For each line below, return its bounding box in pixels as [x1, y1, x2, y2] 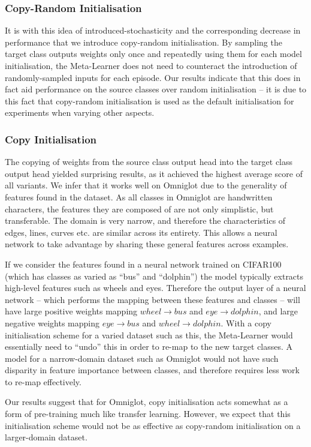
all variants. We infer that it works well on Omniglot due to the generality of [5, 179, 287, 191]
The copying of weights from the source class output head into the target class [5, 155, 293, 168]
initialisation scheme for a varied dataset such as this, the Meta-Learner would [5, 328, 293, 341]
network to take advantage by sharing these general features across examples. [5, 238, 289, 250]
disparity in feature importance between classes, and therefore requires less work [5, 364, 300, 376]
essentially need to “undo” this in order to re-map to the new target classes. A [5, 340, 293, 353]
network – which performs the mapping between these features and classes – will [5, 293, 300, 305]
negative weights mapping [5, 316, 99, 329]
